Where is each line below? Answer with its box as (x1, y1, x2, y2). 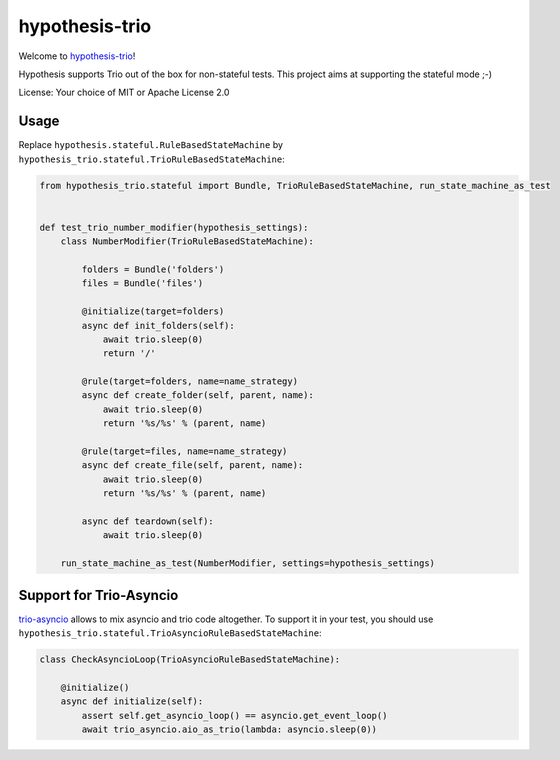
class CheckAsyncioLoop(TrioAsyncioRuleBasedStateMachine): (39, 654, 341, 665)
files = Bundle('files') (81, 278, 204, 289)
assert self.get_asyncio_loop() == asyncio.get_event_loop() (81, 710, 388, 721)
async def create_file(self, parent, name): (81, 460, 304, 471)
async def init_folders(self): (81, 320, 235, 331)
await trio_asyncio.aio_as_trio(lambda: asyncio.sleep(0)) (81, 723, 378, 735)
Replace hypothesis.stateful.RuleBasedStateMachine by (18, 139, 284, 151)
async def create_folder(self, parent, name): (81, 390, 314, 401)
